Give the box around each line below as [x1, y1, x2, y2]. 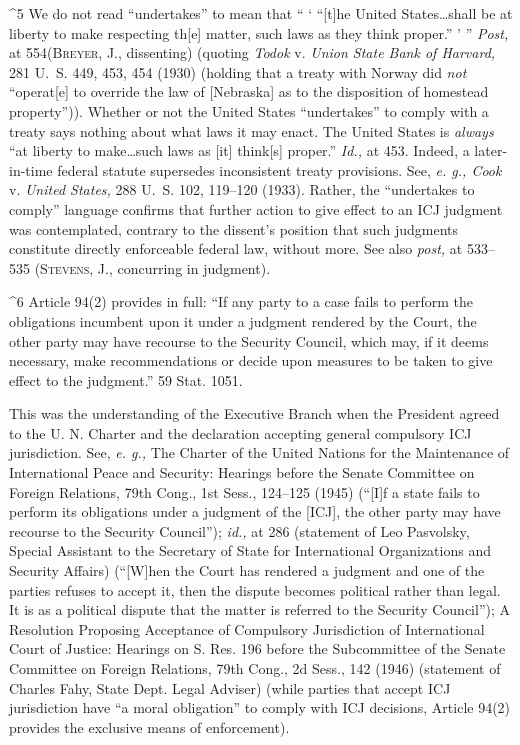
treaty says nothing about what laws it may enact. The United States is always [9, 120, 494, 141]
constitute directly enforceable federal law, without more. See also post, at [9, 238, 463, 259]
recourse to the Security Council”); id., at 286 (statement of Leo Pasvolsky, [9, 520, 470, 541]
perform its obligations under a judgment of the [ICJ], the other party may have [9, 501, 501, 522]
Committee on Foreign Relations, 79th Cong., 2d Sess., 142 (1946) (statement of [9, 658, 501, 678]
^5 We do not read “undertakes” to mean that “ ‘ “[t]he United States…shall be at [9, 3, 513, 23]
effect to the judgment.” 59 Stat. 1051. [9, 369, 243, 390]
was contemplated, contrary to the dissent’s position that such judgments [9, 218, 458, 239]
